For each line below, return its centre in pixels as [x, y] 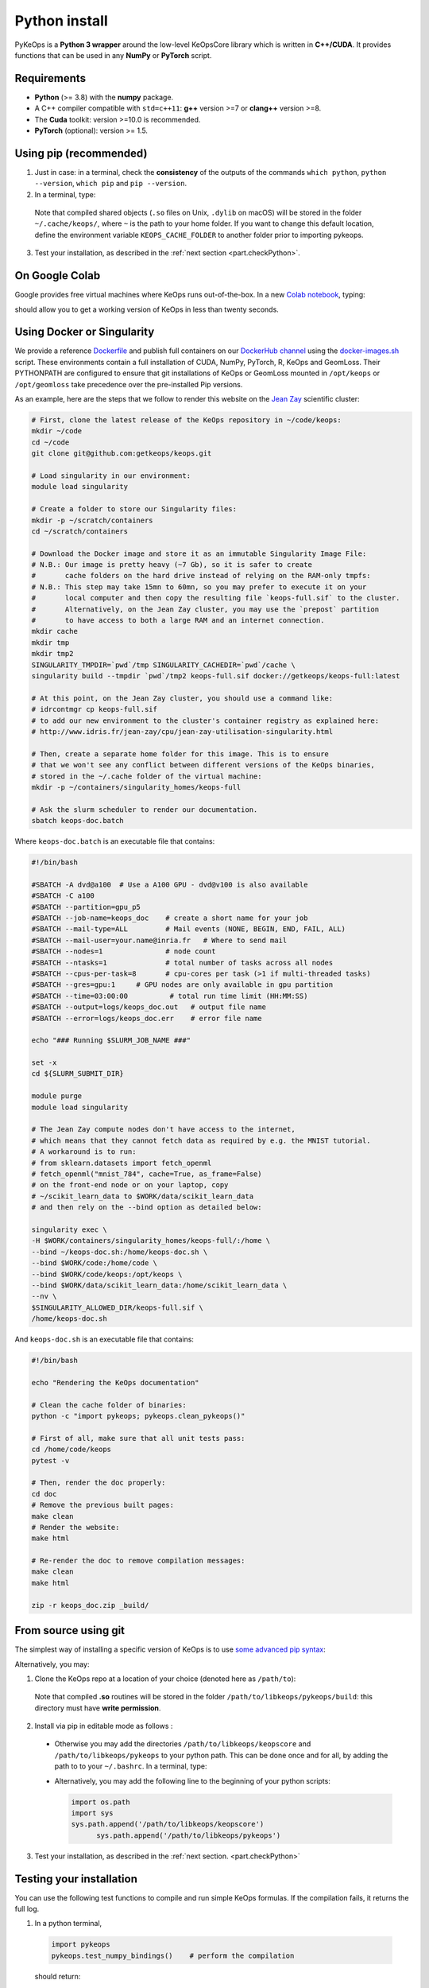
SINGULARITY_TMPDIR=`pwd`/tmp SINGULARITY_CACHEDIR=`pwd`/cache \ [163, 665]
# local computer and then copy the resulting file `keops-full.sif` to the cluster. [216, 598]
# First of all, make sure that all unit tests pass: [138, 1438]
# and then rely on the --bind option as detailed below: [147, 1208]
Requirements [50, 78]
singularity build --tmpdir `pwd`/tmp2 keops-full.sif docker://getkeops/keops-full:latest [216, 676]
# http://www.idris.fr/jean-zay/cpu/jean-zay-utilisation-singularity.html [182, 731]
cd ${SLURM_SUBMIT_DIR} [78, 1074]
